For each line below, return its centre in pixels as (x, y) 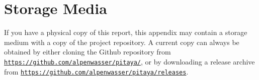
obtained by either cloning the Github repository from (88, 52)
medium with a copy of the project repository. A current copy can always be (122, 42)
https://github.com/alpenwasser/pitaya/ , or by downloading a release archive (129, 61)
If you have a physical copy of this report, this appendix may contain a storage (126, 32)
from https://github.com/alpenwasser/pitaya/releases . (96, 71)
